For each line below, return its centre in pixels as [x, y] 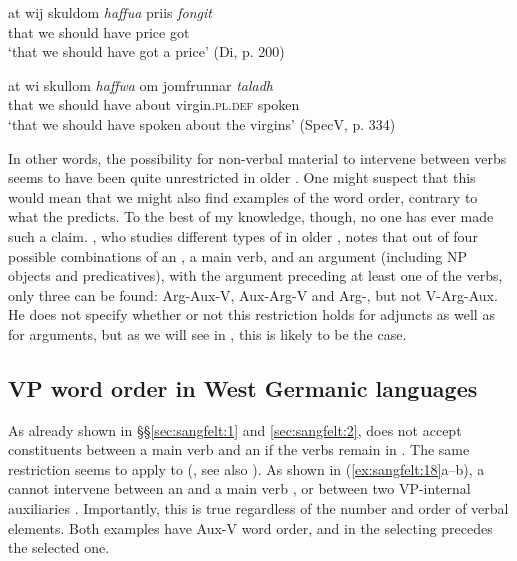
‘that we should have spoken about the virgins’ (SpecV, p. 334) [202, 123]
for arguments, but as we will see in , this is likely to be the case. [207, 333]
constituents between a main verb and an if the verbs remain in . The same [239, 449]
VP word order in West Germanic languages [243, 387]
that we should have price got [99, 31]
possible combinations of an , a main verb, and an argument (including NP [238, 255]
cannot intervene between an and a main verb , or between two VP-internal [239, 488]
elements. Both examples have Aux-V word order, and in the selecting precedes [250, 527]
